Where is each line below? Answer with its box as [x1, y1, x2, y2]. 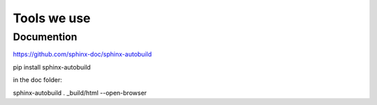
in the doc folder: [13, 76, 63, 84]
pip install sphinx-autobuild [13, 63, 91, 71]
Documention [13, 31, 77, 43]
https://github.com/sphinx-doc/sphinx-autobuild [13, 50, 152, 58]
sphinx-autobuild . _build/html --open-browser [13, 88, 147, 97]
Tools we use [13, 10, 91, 26]
